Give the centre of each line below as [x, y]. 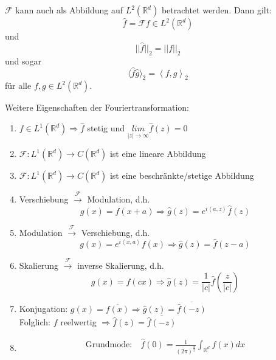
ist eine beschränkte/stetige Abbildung [182, 175]
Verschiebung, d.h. [116, 232]
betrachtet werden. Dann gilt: [216, 10]
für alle [18, 85]
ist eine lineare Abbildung [158, 154]
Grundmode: [109, 345]
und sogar [23, 61]
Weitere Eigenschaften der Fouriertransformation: [97, 107]
